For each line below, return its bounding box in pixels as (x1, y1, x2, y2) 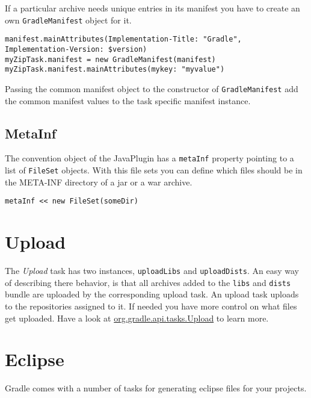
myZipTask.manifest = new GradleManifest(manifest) (5, 55, 216, 64)
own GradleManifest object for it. (5, 13, 132, 26)
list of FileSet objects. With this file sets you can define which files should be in (5, 163, 303, 176)
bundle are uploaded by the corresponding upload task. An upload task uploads (5, 288, 299, 300)
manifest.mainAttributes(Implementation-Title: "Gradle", (5, 35, 242, 44)
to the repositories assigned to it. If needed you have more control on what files (5, 299, 297, 312)
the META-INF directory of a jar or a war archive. (5, 175, 192, 188)
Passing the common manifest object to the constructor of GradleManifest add (5, 82, 298, 95)
